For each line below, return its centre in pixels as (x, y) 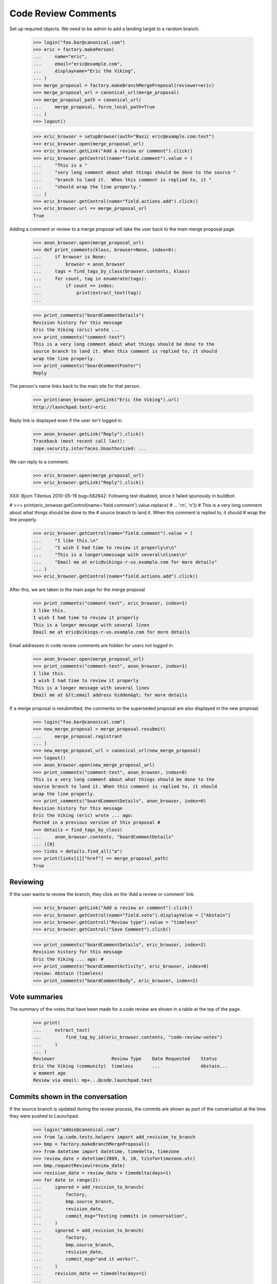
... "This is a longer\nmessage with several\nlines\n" (110, 555)
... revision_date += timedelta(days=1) (90, 1273)
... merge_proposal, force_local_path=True (94, 107)
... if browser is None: (70, 257)
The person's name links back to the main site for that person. (75, 386)
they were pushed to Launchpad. (44, 1116)
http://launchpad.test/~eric (70, 407)
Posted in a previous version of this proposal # (97, 823)
